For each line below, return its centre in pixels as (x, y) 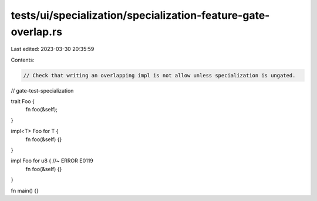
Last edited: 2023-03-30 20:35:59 (53, 49)
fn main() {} (25, 190)
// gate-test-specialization (42, 90)
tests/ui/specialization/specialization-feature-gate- (140, 15)
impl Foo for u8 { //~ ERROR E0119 (52, 161)
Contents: (23, 60)
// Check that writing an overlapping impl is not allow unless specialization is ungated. (159, 75)
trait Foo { (23, 101)
